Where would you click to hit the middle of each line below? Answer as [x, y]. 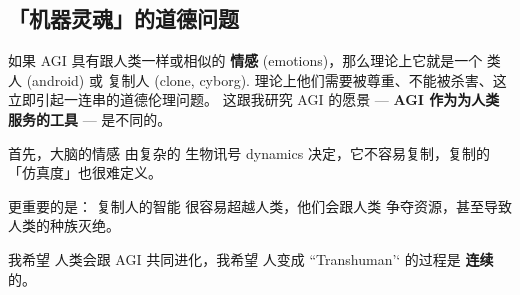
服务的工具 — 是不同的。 [90, 118]
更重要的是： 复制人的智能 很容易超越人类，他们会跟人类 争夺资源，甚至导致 [260, 205]
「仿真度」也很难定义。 [85, 172]
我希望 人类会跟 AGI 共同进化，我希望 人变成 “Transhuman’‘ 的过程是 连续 [251, 258]
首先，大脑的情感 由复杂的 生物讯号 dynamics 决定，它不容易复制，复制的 [249, 152]
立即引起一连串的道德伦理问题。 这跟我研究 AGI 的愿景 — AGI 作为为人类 [254, 99]
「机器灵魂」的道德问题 [123, 18]
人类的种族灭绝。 [64, 225]
